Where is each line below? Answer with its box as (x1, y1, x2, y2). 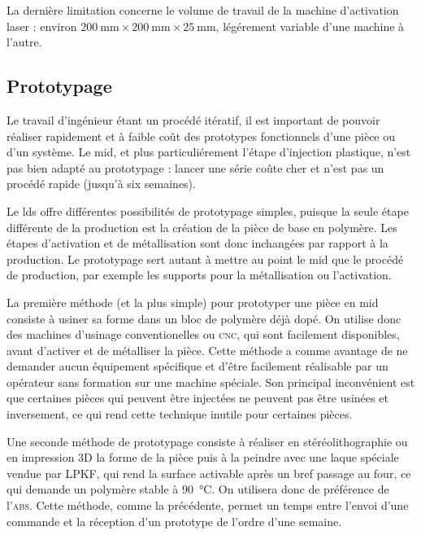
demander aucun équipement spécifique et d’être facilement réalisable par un (7, 357, 388, 375)
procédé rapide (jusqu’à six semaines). (7, 175, 196, 192)
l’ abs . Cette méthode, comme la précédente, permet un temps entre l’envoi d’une (7, 497, 409, 514)
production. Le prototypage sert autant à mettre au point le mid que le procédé (7, 250, 404, 267)
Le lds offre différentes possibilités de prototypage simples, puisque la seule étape (7, 202, 409, 219)
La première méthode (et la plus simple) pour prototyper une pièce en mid (7, 293, 379, 310)
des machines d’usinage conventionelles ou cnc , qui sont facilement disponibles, (7, 326, 400, 343)
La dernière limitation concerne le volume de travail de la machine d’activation (7, 2, 399, 18)
